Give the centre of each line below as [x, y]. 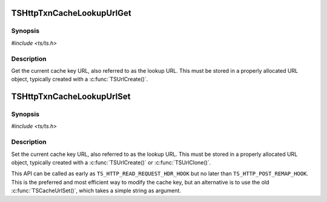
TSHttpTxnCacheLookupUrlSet [71, 97]
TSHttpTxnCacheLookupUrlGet [71, 13]
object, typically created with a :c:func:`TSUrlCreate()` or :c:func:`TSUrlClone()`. [111, 162]
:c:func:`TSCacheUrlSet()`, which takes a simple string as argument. [96, 190]
